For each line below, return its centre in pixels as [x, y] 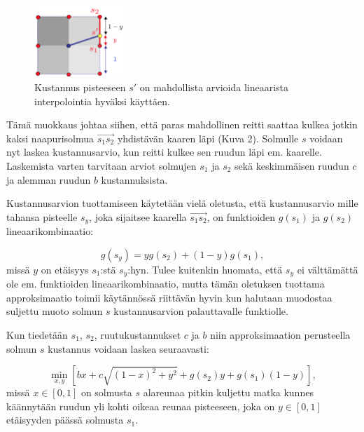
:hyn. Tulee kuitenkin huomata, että [205, 269]
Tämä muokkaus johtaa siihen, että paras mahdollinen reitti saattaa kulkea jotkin [182, 124]
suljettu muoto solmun [55, 311]
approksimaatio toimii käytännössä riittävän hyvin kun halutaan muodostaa [169, 297]
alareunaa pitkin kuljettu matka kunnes [228, 392]
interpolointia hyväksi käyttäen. [102, 101]
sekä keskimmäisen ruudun [292, 165]
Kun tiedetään [37, 334]
